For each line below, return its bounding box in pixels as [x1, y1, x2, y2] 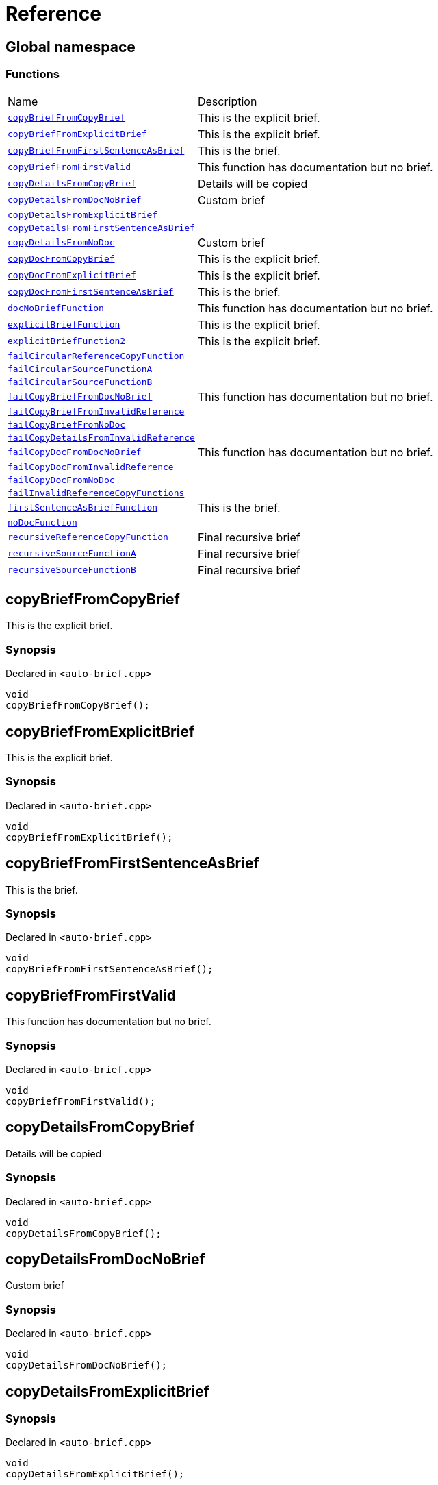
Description [197, 94, 257, 108]
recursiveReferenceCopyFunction [8, 532, 168, 543]
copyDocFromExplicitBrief [8, 270, 136, 281]
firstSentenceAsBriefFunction [8, 502, 158, 513]
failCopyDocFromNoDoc [8, 474, 115, 485]
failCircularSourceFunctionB [8, 376, 153, 387]
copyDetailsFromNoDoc [8, 237, 115, 248]
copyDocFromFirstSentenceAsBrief [8, 286, 174, 297]
